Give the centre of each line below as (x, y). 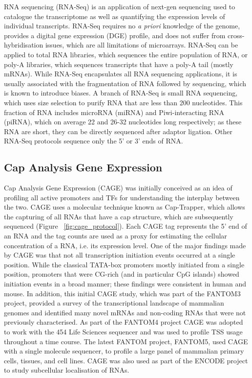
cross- (236, 35)
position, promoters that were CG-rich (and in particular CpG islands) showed (122, 274)
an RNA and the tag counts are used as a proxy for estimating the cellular (115, 236)
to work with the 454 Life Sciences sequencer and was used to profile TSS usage (123, 332)
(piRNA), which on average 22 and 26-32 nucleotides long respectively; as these (123, 122)
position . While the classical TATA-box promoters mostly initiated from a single (124, 264)
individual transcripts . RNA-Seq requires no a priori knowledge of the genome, (122, 26)
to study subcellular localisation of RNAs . (67, 370)
